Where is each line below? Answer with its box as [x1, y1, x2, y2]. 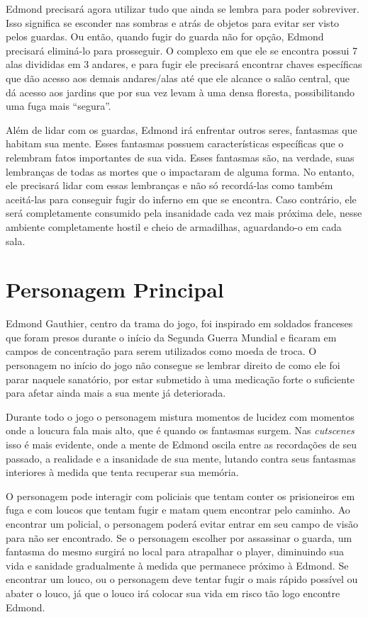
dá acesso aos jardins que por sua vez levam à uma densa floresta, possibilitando [6, 84, 355, 99]
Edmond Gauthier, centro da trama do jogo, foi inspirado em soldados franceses [6, 316, 353, 331]
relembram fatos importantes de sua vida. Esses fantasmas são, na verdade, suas [6, 149, 355, 164]
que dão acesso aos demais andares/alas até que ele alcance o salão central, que [6, 70, 350, 85]
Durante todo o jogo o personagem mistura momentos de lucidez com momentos [6, 409, 355, 424]
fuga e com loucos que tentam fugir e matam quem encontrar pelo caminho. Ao [6, 502, 350, 517]
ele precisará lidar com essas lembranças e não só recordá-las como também [6, 178, 333, 193]
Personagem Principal [6, 275, 224, 304]
